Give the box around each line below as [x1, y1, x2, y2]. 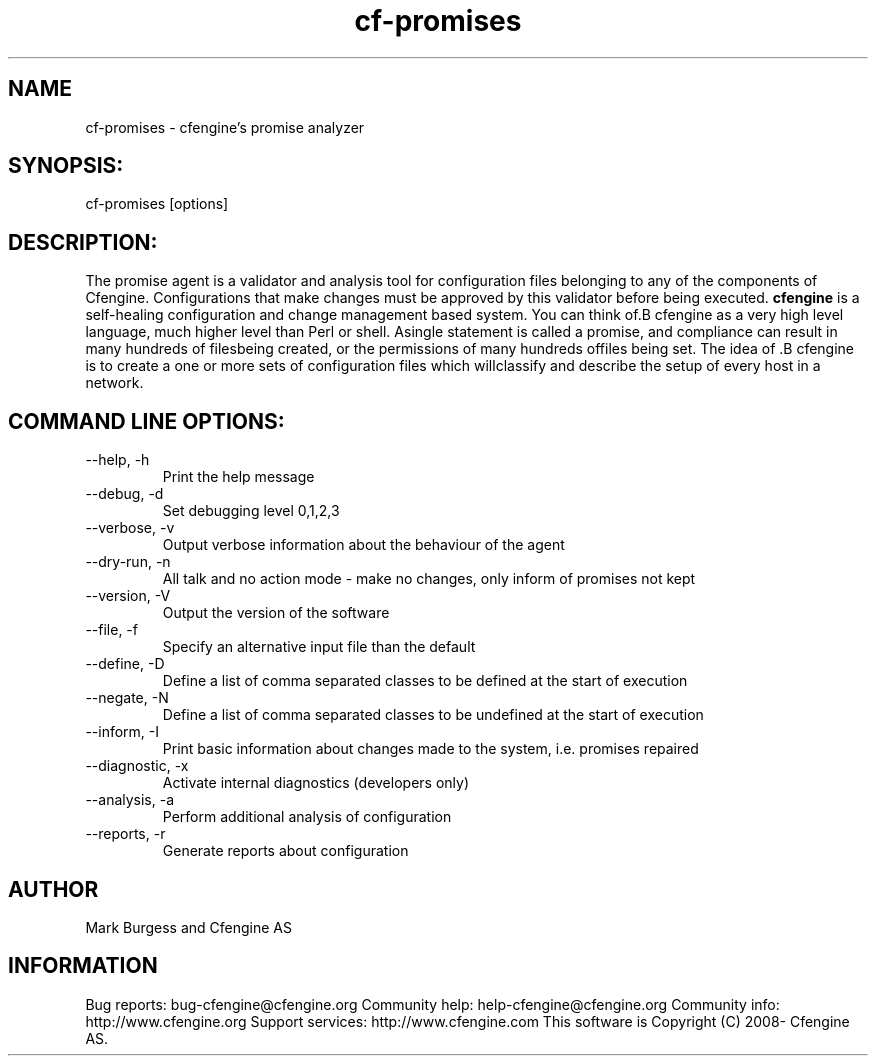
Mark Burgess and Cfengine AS [85, 918, 293, 936]
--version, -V [85, 587, 171, 605]
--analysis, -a [85, 791, 175, 809]
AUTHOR [8, 876, 99, 902]
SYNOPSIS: [8, 153, 124, 179]
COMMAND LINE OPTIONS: [8, 408, 285, 434]
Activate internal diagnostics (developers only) [162, 774, 469, 792]
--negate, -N [85, 689, 169, 707]
